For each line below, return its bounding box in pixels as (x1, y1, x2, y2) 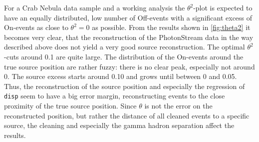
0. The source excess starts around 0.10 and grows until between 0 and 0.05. (4, 71, 237, 81)
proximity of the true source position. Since (4, 100, 137, 110)
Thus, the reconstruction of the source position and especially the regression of (4, 80, 245, 91)
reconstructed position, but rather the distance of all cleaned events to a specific (4, 110, 250, 120)
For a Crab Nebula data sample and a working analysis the (4, 2, 185, 12)
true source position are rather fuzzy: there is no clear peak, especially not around (4, 61, 255, 71)
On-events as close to (4, 22, 68, 32)
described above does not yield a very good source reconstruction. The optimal (4, 41, 245, 52)
